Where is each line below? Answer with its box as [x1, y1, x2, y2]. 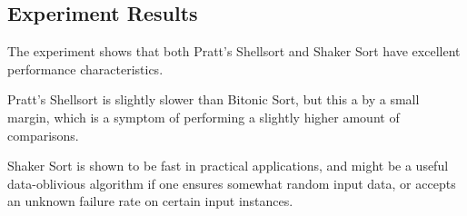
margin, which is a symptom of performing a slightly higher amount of [7, 107, 400, 126]
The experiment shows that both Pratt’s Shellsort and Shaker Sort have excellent [7, 42, 461, 61]
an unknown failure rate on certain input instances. [7, 191, 293, 211]
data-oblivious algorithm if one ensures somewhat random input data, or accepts [7, 173, 456, 192]
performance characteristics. [7, 59, 164, 78]
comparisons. [7, 125, 79, 144]
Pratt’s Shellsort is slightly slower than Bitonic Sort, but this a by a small [7, 90, 420, 109]
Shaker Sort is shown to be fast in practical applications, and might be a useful [7, 156, 449, 175]
